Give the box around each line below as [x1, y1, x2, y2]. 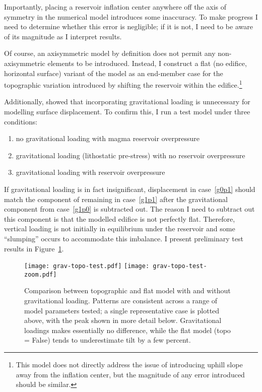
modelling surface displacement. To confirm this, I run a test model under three [4, 106, 250, 116]
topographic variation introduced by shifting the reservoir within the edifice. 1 [4, 78, 242, 90]
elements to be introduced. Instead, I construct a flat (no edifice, [47, 57, 247, 68]
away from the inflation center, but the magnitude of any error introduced [16, 369, 245, 379]
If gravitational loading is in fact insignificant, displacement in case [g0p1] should [4, 183, 255, 194]
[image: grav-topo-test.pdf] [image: [24, 263, 150, 270]
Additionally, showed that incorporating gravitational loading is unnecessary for [4, 96, 250, 107]
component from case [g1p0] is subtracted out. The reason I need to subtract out [4, 204, 255, 214]
